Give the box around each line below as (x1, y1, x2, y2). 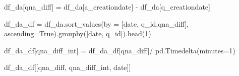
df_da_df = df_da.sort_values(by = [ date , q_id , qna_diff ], (4, 18, 189, 29)
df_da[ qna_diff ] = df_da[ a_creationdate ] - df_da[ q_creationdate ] (4, 2, 210, 12)
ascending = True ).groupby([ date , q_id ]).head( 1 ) (4, 28, 151, 39)
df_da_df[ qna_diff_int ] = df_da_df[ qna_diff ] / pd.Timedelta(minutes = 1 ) (4, 45, 235, 55)
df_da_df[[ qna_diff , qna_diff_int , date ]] (4, 62, 131, 72)
